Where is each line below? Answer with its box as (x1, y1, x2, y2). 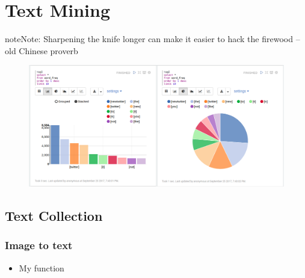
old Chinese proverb (5, 44, 78, 57)
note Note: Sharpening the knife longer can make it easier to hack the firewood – (5, 32, 300, 45)
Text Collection (5, 206, 103, 224)
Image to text (5, 238, 73, 253)
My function (19, 261, 64, 274)
